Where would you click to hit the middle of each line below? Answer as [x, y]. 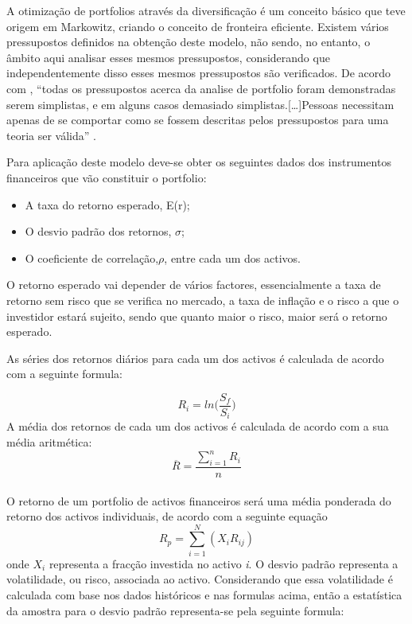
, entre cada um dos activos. [232, 257]
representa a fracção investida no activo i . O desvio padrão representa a [223, 563]
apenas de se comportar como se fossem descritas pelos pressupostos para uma [198, 120]
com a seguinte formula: [64, 374]
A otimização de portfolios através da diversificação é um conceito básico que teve [206, 10]
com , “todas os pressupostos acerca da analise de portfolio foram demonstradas [201, 88]
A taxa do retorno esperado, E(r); [107, 204]
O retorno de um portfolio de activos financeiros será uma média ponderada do [199, 500]
